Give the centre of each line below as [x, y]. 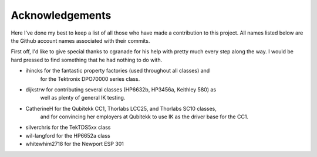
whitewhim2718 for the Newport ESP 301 [75, 144]
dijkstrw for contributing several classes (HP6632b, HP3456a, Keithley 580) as [121, 89]
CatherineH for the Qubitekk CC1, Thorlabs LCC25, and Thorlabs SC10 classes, [121, 108]
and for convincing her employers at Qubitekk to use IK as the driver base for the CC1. [144, 117]
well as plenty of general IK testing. [83, 98]
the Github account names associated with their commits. [80, 40]
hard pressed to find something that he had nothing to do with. [87, 60]
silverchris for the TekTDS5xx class [68, 127]
